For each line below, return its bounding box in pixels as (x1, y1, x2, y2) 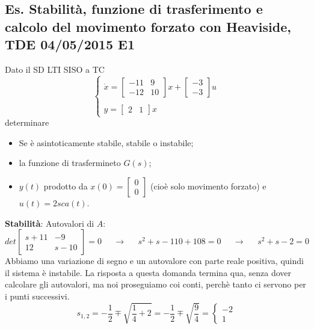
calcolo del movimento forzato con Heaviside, (5, 17, 291, 35)
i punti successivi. (5, 289, 70, 302)
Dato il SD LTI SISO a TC (5, 63, 105, 75)
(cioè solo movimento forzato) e (150, 179, 266, 192)
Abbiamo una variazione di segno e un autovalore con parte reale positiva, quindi (5, 254, 304, 267)
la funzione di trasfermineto (19, 156, 121, 169)
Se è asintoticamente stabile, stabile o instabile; (19, 136, 194, 149)
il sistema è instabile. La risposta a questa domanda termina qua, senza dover (5, 266, 292, 278)
